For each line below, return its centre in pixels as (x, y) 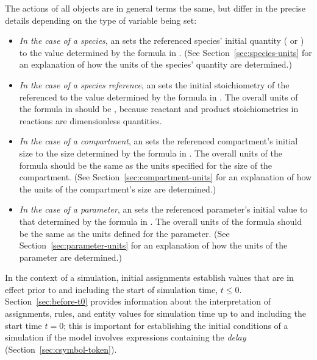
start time (23, 325)
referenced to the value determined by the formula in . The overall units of (158, 97)
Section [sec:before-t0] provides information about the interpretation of (138, 301)
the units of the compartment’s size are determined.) (118, 189)
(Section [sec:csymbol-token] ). (61, 349)
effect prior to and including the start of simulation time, (112, 289)
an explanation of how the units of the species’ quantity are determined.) (155, 64)
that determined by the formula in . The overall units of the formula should (160, 221)
